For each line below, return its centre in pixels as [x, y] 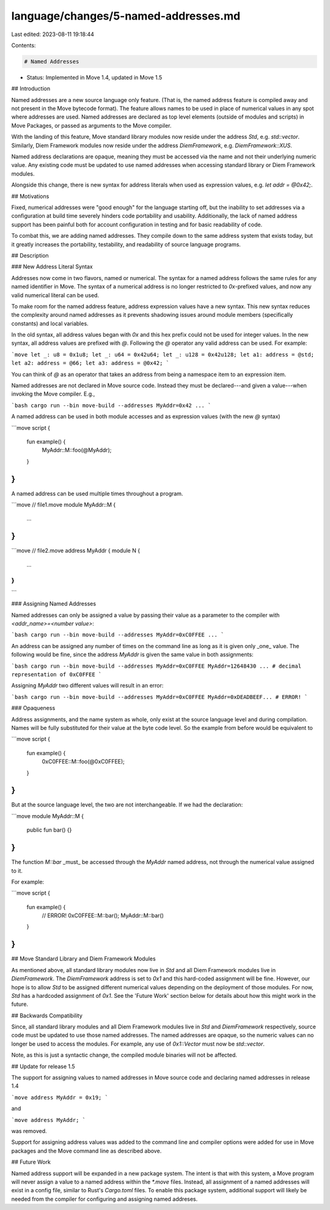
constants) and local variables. [50, 323]
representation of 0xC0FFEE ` [57, 675]
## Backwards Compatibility [47, 1016]
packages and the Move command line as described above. [86, 1151]
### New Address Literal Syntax [52, 267]
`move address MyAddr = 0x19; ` [60, 1097]
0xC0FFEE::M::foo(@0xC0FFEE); [83, 762]
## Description [30, 255]
